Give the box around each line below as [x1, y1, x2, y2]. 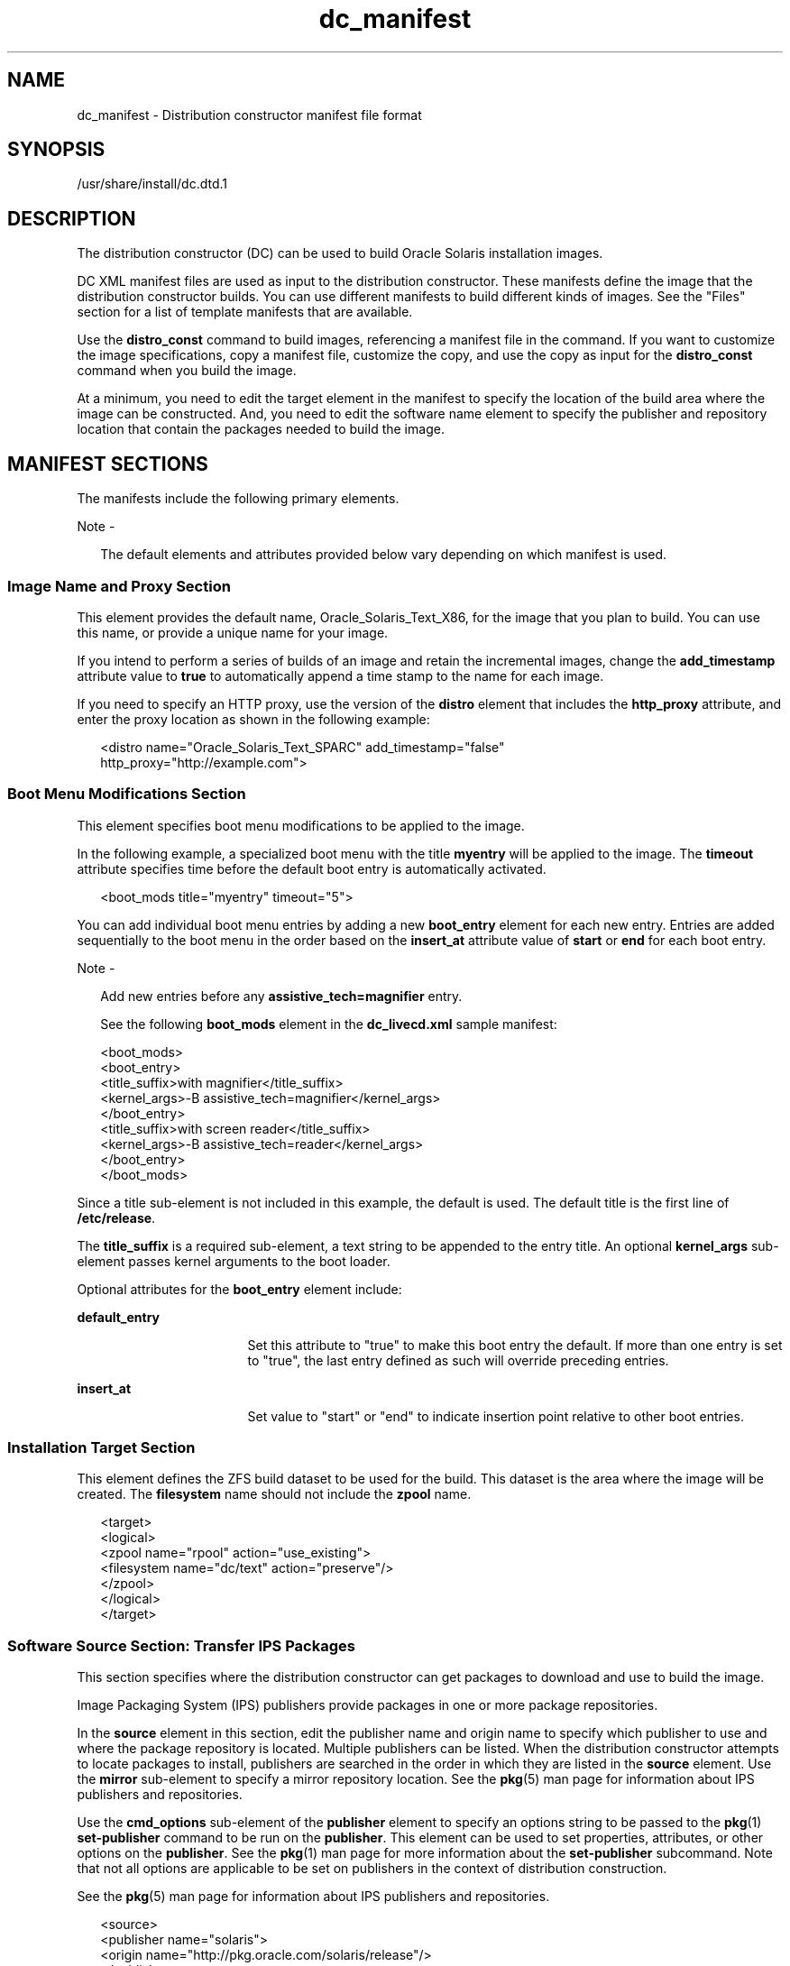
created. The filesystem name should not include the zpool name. [77, 1486, 472, 1502]
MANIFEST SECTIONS [7, 452, 208, 475]
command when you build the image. [77, 363, 297, 379]
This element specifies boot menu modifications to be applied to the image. [77, 817, 525, 833]
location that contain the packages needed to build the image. [77, 421, 445, 437]
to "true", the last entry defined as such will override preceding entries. [247, 1352, 669, 1368]
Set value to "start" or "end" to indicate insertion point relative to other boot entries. [247, 1408, 744, 1424]
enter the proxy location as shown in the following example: [77, 711, 430, 727]
